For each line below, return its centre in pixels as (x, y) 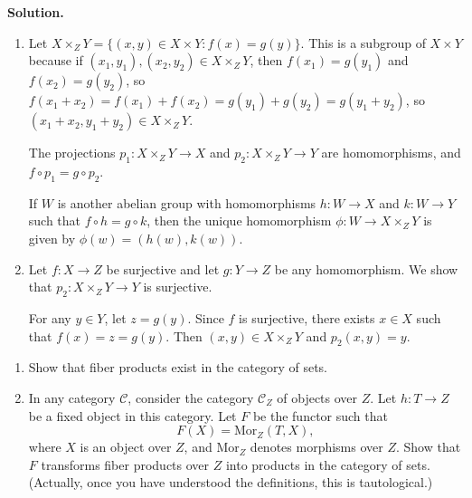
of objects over (317, 397)
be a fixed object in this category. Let (132, 415)
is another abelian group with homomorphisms (187, 202)
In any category (72, 397)
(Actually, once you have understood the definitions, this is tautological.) (231, 482)
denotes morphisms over (316, 447)
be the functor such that (320, 415)
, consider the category (191, 397)
